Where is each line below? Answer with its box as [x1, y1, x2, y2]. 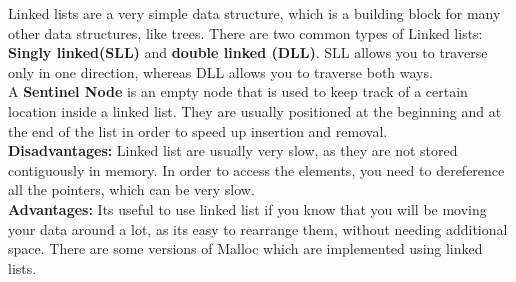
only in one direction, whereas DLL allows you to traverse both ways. [8, 61, 433, 82]
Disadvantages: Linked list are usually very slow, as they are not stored [8, 140, 458, 161]
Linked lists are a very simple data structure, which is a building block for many [8, 3, 501, 23]
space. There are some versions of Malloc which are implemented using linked [8, 238, 483, 259]
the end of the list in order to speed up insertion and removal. [8, 120, 388, 141]
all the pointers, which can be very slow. [8, 179, 255, 200]
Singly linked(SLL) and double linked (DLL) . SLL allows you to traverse [8, 42, 488, 63]
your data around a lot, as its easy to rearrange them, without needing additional [8, 218, 508, 239]
